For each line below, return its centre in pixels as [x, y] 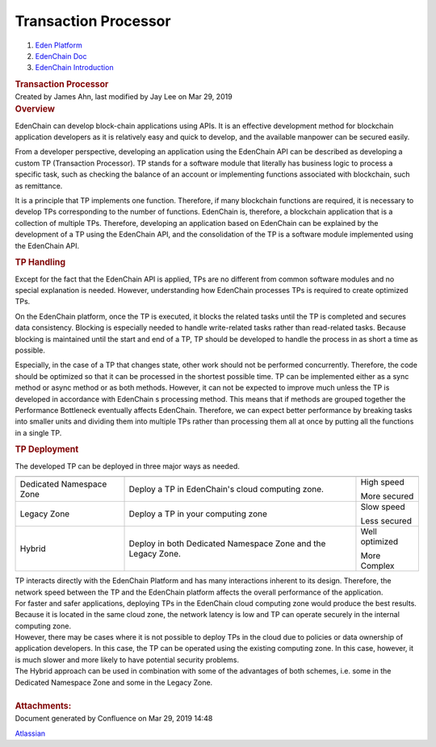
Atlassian [30, 733]
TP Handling [40, 262]
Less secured [386, 521]
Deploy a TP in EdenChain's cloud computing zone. [226, 490]
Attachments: [43, 706]
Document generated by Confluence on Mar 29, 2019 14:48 [114, 719]
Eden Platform [59, 45]
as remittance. [39, 186]
